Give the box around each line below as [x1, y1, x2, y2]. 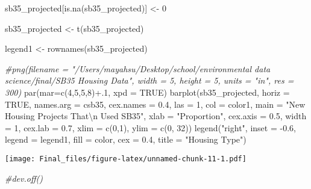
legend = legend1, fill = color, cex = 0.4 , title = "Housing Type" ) [5, 133, 247, 146]
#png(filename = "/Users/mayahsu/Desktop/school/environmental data [5, 62, 271, 75]
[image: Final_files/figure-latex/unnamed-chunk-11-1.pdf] [5, 154, 247, 163]
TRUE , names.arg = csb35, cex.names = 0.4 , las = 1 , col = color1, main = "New [5, 98, 306, 110]
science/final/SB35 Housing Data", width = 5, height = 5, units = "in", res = [5, 74, 294, 87]
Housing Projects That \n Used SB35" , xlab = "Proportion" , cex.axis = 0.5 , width [5, 110, 307, 122]
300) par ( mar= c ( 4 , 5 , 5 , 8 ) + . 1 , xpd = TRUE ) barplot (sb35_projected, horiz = [5, 85, 290, 98]
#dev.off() [5, 172, 43, 184]
